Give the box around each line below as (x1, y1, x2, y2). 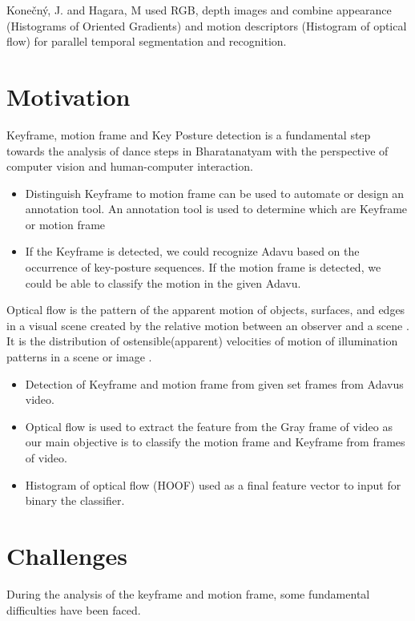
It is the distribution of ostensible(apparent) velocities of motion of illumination (6, 333, 398, 349)
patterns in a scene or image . (6, 349, 152, 365)
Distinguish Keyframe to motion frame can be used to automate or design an (25, 184, 405, 201)
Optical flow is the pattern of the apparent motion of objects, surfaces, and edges (6, 301, 405, 318)
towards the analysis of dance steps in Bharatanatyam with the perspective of (6, 142, 389, 159)
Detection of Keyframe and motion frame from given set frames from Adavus (25, 375, 404, 392)
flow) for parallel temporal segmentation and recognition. (6, 33, 287, 50)
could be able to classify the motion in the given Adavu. (25, 274, 301, 291)
